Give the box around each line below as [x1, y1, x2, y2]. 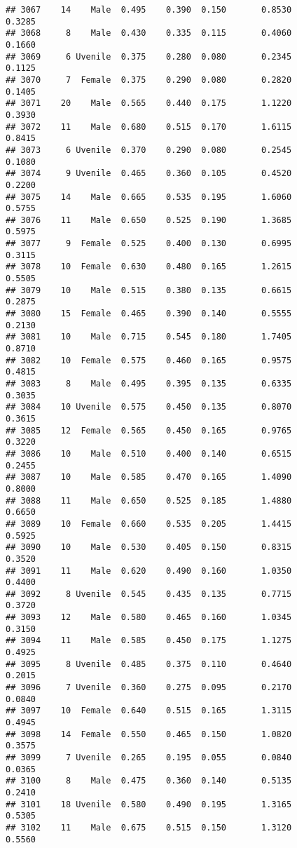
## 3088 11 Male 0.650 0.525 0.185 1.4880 [6, 495, 292, 506]
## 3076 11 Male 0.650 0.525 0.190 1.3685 [6, 215, 292, 225]
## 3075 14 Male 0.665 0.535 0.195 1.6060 [6, 191, 292, 202]
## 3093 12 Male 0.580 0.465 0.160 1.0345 [6, 612, 292, 623]
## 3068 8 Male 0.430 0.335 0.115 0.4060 [6, 28, 292, 39]
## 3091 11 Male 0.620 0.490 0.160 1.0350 [6, 565, 292, 576]
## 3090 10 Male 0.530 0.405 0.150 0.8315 [6, 542, 292, 553]
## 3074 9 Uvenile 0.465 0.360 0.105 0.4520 [6, 168, 292, 179]
